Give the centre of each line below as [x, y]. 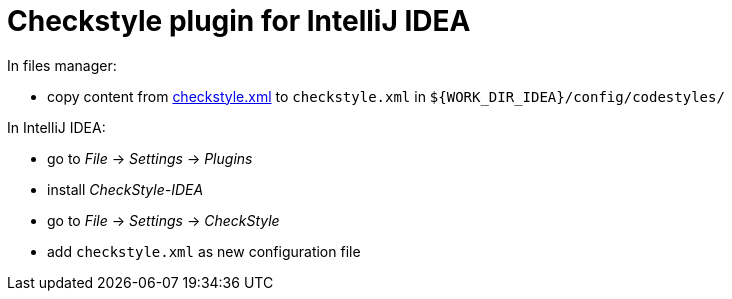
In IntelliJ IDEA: [56, 127]
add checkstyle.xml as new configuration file [204, 251]
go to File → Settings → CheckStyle [163, 220]
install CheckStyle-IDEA [125, 189]
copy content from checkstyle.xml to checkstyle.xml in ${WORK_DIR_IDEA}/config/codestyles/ [386, 96]
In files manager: [62, 65]
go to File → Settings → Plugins [150, 158]
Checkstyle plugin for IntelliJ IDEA [239, 21]
